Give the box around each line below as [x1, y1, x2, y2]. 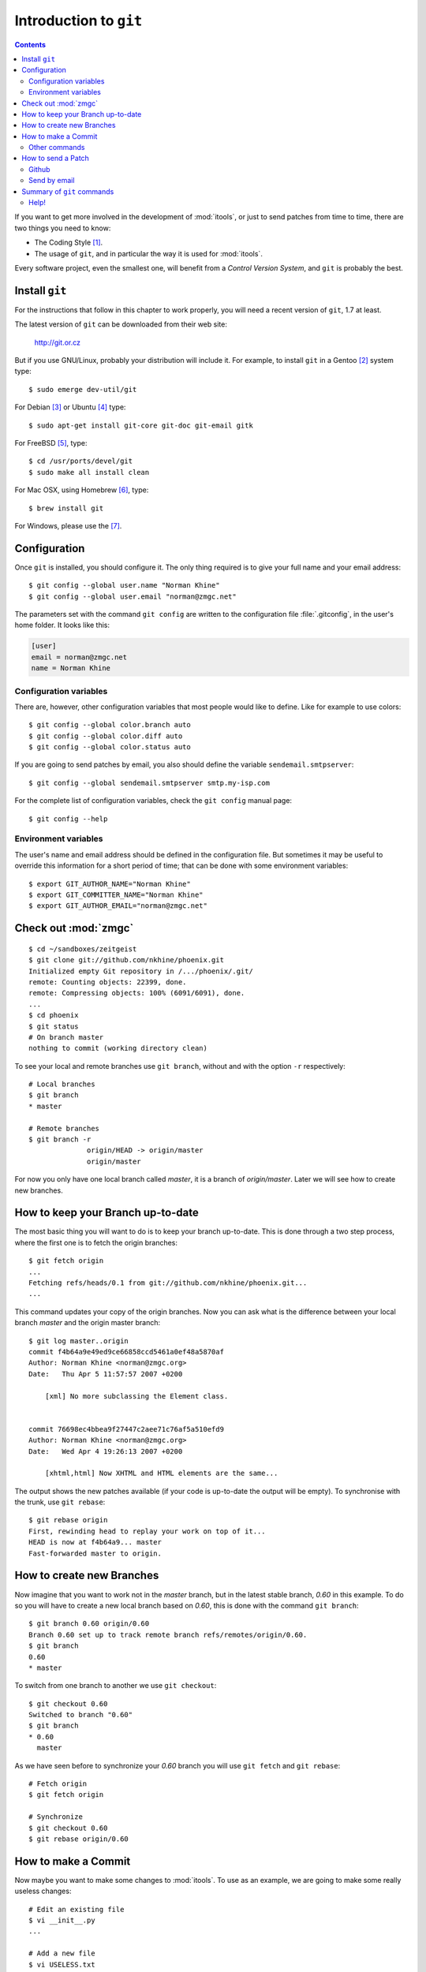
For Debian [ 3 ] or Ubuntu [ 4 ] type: [14, 402, 126, 412]
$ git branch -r [28, 1135, 92, 1144]
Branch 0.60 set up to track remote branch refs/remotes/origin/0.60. [28, 1630, 308, 1639]
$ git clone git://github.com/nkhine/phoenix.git [28, 955, 225, 965]
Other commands [28, 143, 85, 152]
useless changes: [14, 1886, 72, 1896]
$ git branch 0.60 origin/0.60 [28, 1619, 150, 1628]
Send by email [28, 176, 75, 185]
